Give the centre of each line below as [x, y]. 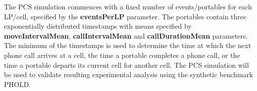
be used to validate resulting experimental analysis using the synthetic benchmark [128, 74]
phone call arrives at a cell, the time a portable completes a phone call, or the [122, 55]
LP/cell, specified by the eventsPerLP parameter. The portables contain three [125, 16]
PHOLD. [18, 84]
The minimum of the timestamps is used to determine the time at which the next [128, 45]
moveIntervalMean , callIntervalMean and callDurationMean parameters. [126, 35]
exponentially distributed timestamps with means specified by [98, 26]
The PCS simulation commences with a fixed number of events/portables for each [128, 6]
